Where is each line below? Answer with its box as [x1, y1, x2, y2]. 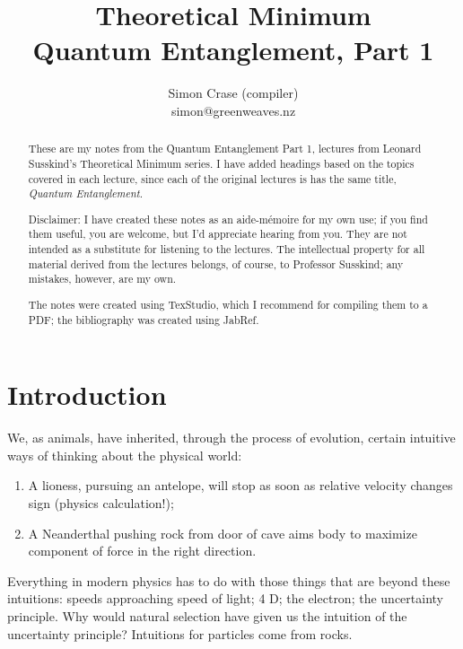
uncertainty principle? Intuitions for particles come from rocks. [7, 624, 353, 643]
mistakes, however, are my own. [28, 271, 177, 286]
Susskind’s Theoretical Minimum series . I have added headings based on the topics [28, 155, 415, 171]
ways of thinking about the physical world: [7, 445, 242, 464]
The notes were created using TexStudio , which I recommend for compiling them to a [28, 296, 428, 311]
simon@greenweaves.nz [170, 101, 296, 119]
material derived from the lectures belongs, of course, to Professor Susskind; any [28, 256, 404, 271]
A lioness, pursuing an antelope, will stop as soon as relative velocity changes [28, 476, 453, 495]
